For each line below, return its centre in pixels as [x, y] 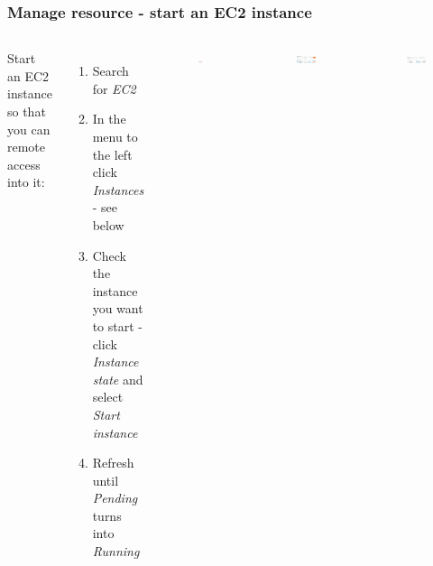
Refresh [113, 463]
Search [111, 71]
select [108, 397]
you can [29, 129]
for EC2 [114, 88]
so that [27, 111]
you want [118, 308]
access [24, 164]
